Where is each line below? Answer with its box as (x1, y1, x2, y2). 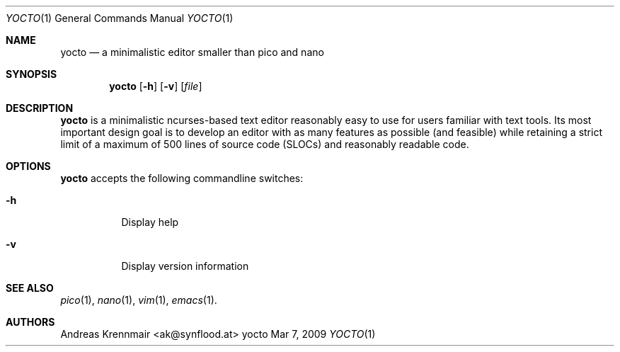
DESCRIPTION (6, 102, 74, 114)
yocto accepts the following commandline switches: (60, 172, 304, 184)
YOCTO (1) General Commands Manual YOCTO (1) (6, 12, 234, 24)
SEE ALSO (6, 282, 54, 294)
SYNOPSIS (6, 68, 57, 80)
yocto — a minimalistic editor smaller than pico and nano (60, 46, 324, 58)
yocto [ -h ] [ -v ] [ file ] (109, 80, 202, 92)
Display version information (121, 260, 249, 272)
